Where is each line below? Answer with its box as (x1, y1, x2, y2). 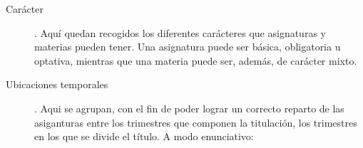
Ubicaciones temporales (6, 77, 108, 92)
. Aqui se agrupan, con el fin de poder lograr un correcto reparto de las (34, 100, 344, 115)
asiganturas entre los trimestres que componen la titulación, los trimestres (34, 115, 357, 129)
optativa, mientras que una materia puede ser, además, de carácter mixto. (34, 53, 357, 68)
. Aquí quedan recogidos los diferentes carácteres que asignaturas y (34, 25, 326, 40)
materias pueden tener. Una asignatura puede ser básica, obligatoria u (34, 39, 341, 54)
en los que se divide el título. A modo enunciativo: (34, 129, 254, 144)
